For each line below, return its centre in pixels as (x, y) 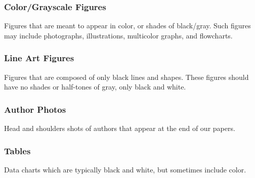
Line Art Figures (39, 58)
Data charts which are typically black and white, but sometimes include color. (125, 169)
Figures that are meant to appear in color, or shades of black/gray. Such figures (127, 26)
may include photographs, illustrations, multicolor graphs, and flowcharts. (118, 35)
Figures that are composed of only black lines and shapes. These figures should (126, 77)
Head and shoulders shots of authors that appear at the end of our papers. (120, 128)
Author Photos (35, 109)
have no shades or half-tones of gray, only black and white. (95, 87)
